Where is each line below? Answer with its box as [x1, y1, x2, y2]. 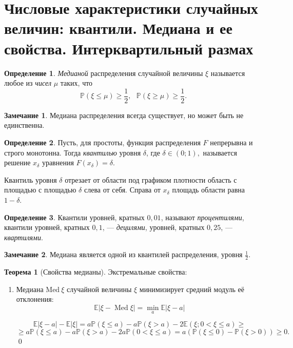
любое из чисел [4, 78, 51, 88]
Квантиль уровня [4, 174, 57, 185]
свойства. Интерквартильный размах [4, 37, 253, 59]
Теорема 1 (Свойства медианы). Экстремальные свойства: [4, 266, 187, 277]
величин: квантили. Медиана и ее [4, 17, 232, 38]
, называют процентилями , [161, 211, 244, 222]
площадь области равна [172, 184, 245, 195]
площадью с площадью [4, 184, 76, 195]
